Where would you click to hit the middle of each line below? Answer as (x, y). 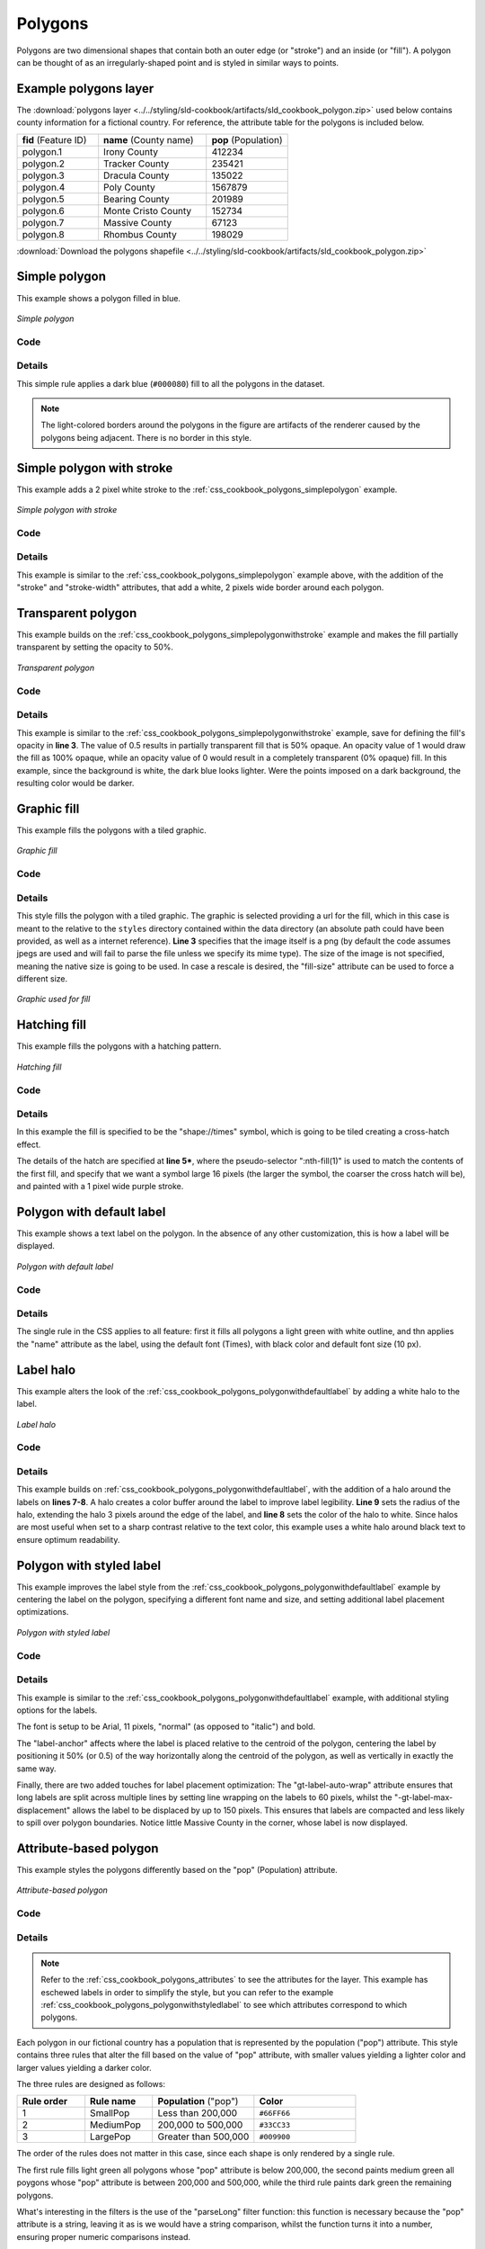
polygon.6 (43, 211)
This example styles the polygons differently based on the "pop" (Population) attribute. (177, 1869)
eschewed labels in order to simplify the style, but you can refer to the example (187, 1992)
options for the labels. (57, 1710)
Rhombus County (140, 234)
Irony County (131, 151)
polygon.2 (43, 164)
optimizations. (43, 1612)
